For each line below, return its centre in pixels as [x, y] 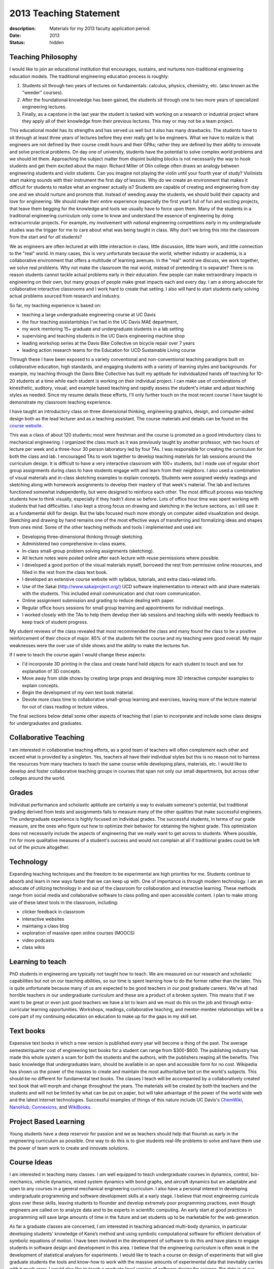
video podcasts [38, 940]
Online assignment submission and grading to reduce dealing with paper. [98, 600]
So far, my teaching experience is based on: [55, 305]
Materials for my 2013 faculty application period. [100, 28]
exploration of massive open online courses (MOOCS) [78, 933]
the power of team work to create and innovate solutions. [69, 1148]
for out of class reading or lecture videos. [65, 707]
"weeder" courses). [43, 93]
